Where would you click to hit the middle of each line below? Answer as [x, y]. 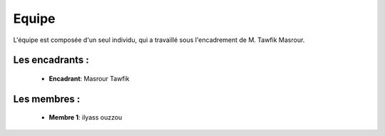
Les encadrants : [51, 60]
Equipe [35, 19]
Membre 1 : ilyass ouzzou [86, 117]
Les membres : [47, 99]
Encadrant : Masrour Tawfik [89, 78]
